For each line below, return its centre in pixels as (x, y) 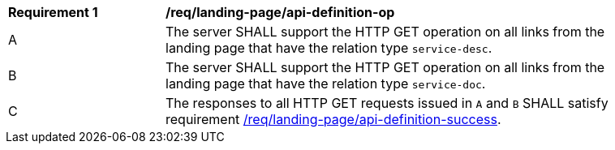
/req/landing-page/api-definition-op (280, 12)
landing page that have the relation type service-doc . (326, 84)
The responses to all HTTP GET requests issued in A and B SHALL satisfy (387, 103)
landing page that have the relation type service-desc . (329, 48)
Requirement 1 (53, 12)
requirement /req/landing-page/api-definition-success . (333, 119)
